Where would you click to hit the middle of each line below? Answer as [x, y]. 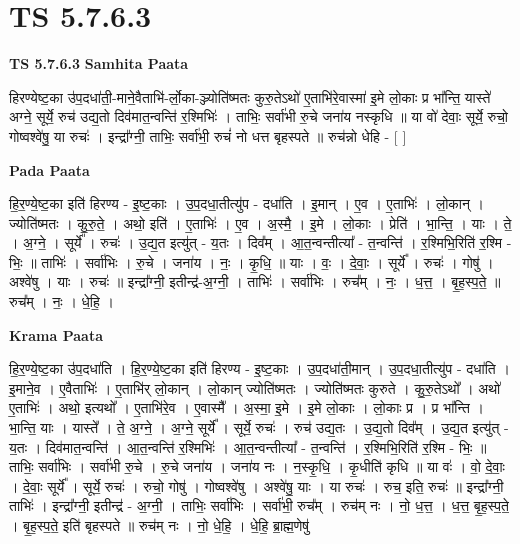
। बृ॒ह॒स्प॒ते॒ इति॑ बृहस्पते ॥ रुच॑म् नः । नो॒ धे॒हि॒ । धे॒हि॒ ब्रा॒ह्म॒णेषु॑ [159, 525]
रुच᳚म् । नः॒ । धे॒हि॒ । [61, 301]
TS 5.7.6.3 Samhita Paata [99, 63]
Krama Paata [56, 334]
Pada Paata [49, 169]
